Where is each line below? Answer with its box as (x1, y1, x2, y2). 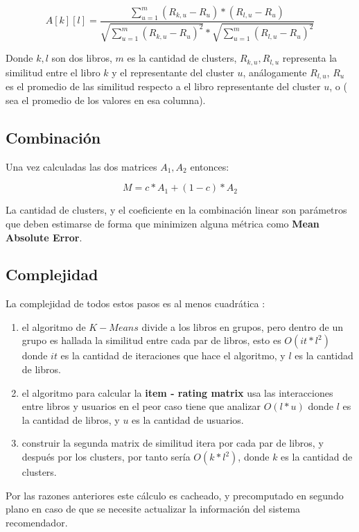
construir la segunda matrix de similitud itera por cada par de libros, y (21, 436, 324, 450)
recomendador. (6, 515, 68, 529)
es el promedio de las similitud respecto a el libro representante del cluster (6, 79, 321, 94)
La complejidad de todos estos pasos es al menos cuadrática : (6, 296, 265, 311)
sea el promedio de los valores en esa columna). (6, 92, 206, 107)
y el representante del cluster (112, 65, 234, 79)
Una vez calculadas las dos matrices (6, 159, 157, 173)
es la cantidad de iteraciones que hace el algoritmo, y (60, 348, 286, 363)
